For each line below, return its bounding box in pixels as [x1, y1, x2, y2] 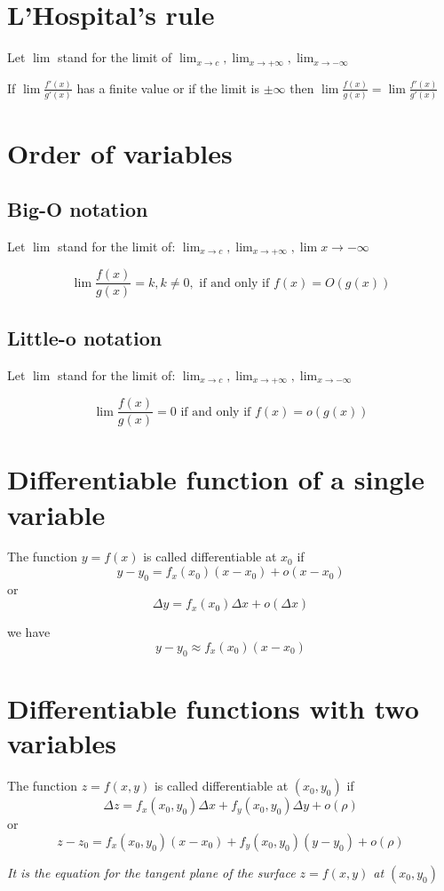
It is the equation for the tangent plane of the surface [7, 863, 296, 881]
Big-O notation [7, 195, 148, 223]
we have [7, 623, 51, 641]
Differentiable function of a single [7, 461, 425, 497]
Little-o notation [7, 323, 163, 351]
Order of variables [7, 134, 233, 171]
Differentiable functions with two [7, 690, 419, 727]
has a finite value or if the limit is [76, 78, 259, 97]
